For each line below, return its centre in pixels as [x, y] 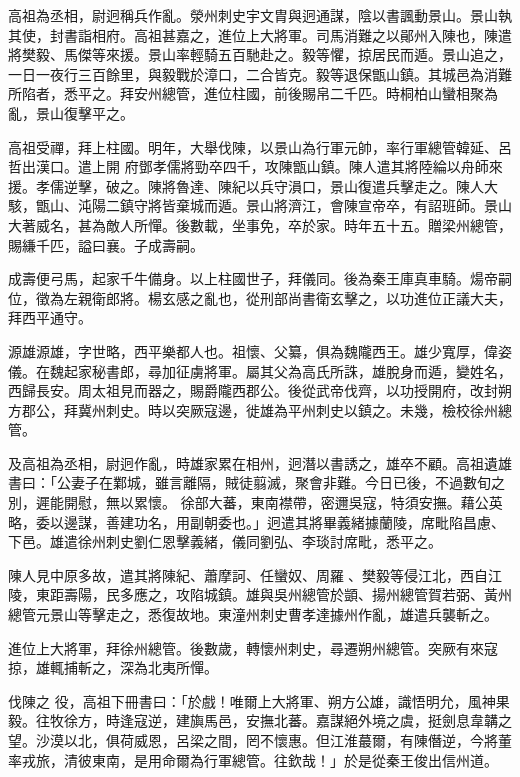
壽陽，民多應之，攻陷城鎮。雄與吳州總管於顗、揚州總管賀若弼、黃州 [287, 594]
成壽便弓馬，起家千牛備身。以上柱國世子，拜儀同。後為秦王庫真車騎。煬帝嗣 [260, 278]
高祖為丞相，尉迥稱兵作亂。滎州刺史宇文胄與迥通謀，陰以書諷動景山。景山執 [260, 15]
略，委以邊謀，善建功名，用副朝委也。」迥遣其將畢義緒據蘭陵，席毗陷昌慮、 [256, 521]
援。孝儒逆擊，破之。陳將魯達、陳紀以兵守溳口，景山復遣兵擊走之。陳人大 [253, 185]
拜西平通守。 [50, 317]
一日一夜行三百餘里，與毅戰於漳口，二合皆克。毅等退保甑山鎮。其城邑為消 [253, 73]
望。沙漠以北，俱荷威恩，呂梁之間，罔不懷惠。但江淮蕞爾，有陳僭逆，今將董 [260, 740]
